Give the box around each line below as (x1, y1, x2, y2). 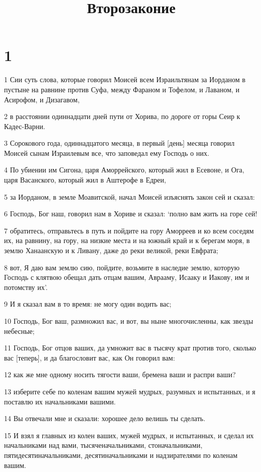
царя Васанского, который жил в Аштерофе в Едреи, (4, 174, 166, 185)
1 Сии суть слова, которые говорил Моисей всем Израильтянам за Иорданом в (4, 74, 246, 85)
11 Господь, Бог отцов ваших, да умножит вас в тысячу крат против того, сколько (4, 342, 256, 353)
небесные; (4, 325, 35, 336)
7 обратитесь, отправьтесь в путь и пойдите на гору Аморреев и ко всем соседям (4, 225, 254, 235)
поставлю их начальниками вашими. (4, 396, 116, 406)
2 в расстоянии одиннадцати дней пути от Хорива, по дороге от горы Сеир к (4, 111, 240, 122)
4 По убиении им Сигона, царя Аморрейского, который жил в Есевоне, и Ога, (4, 164, 244, 175)
